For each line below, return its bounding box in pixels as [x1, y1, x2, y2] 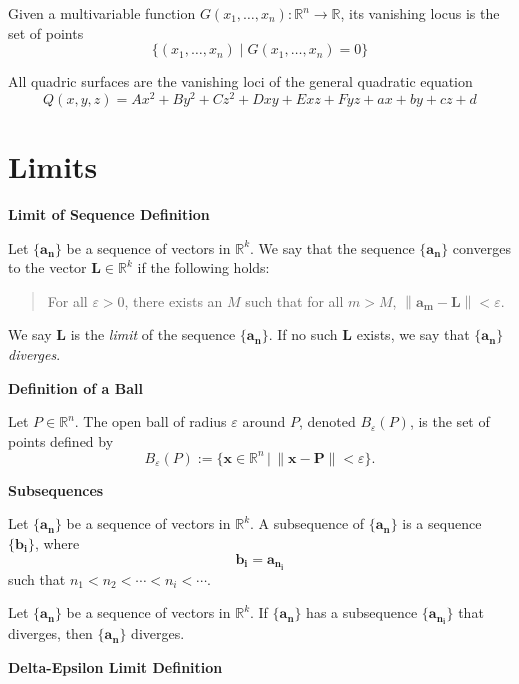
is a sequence [402, 513, 482, 534]
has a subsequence [306, 602, 418, 623]
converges [452, 237, 511, 258]
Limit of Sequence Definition [8, 203, 210, 224]
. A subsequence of [250, 513, 365, 534]
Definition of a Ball [8, 377, 143, 398]
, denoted [298, 411, 356, 432]
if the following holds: [137, 257, 270, 278]
